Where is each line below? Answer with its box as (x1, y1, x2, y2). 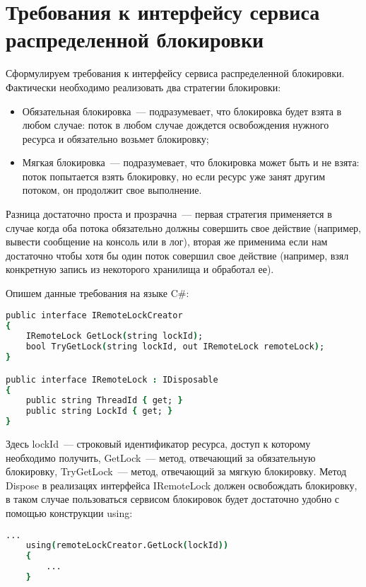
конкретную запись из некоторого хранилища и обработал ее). (6, 262, 274, 277)
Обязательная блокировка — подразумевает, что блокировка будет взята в (22, 103, 342, 118)
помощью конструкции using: (6, 506, 133, 520)
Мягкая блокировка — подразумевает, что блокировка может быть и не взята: (22, 155, 360, 170)
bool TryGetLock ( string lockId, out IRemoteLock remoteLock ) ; (25, 342, 325, 352)
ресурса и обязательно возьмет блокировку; (22, 131, 209, 146)
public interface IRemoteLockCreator (6, 310, 183, 320)
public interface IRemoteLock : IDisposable (6, 374, 218, 385)
